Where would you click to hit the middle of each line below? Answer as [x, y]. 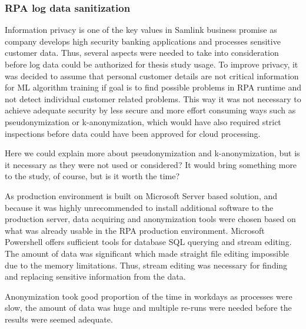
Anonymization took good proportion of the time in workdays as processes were [149, 296]
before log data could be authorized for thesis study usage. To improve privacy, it [152, 64]
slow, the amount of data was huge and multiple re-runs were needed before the [148, 308]
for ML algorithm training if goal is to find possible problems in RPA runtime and [153, 87]
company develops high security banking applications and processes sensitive [143, 41]
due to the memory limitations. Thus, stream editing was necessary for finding [146, 265]
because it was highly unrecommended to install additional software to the [139, 207]
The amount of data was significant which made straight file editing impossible [147, 253]
